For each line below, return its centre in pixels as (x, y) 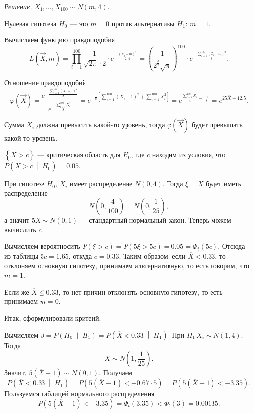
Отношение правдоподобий (45, 83)
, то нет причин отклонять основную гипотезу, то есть (141, 291)
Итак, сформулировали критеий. (53, 318)
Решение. (18, 6)
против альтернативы (143, 23)
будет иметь (223, 183)
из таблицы (21, 256)
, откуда (80, 256)
